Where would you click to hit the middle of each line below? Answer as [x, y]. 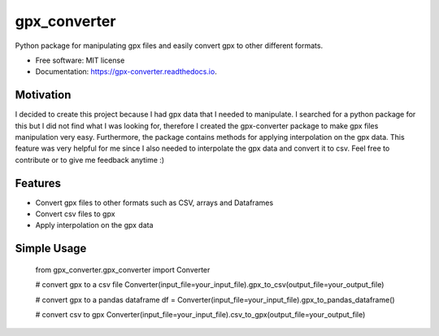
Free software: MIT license [80, 60]
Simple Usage [51, 249]
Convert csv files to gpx [75, 214]
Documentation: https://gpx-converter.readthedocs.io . [126, 72]
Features [38, 183]
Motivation [43, 95]
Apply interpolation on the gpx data [94, 225]
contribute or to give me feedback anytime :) [90, 159]
